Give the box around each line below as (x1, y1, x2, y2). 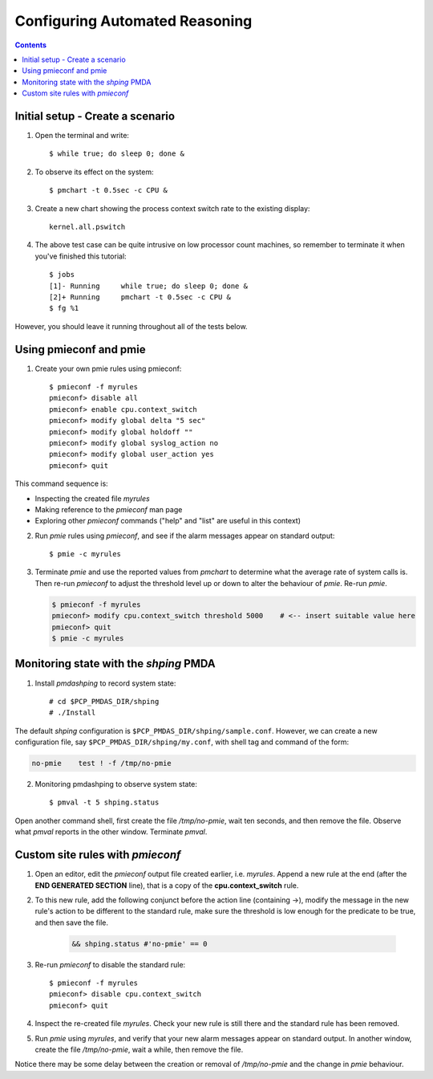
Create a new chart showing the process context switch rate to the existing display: (34, 203, 310, 213)
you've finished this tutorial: (34, 251, 127, 261)
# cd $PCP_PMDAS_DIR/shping (49, 697, 160, 706)
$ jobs (49, 270, 75, 279)
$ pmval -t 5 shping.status (49, 798, 160, 807)
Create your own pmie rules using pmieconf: (34, 364, 182, 373)
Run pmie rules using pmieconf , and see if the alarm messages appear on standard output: (34, 531, 335, 540)
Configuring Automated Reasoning (14, 12, 253, 30)
